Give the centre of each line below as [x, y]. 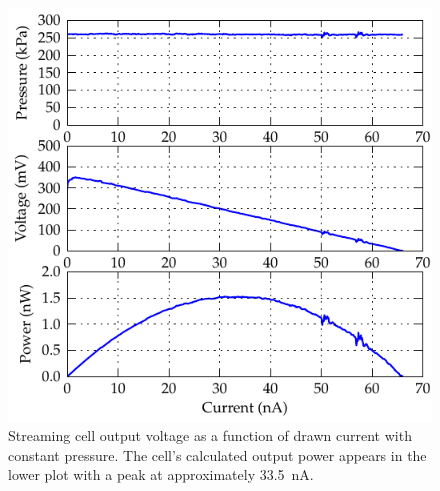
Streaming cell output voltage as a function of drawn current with [210, 435]
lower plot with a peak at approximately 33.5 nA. [161, 474]
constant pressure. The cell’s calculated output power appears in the [217, 454]
